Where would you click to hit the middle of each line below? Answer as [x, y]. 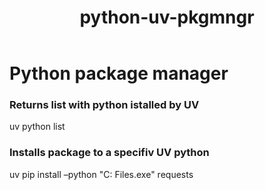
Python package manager [119, 73]
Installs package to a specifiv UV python [109, 153]
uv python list [37, 127]
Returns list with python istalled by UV [104, 105]
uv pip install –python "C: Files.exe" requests [101, 174]
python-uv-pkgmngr [167, 17]
